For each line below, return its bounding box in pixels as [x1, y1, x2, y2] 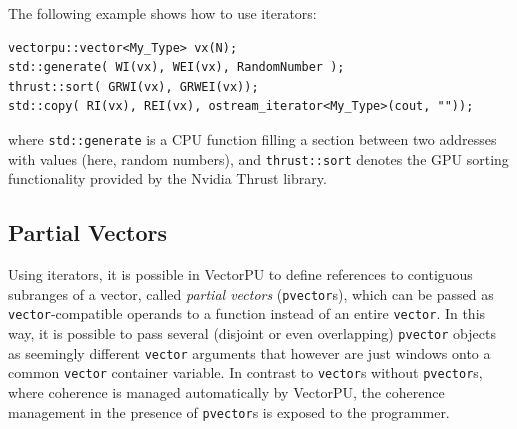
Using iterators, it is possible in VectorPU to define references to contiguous [8, 264, 473, 285]
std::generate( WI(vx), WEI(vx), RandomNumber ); [8, 60, 345, 75]
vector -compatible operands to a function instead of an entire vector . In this [8, 303, 486, 324]
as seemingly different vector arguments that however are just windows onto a [8, 342, 491, 363]
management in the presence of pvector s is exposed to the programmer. [8, 401, 450, 422]
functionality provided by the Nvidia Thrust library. [8, 168, 327, 189]
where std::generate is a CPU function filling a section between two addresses [8, 128, 497, 149]
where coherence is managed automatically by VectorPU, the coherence [8, 381, 445, 402]
